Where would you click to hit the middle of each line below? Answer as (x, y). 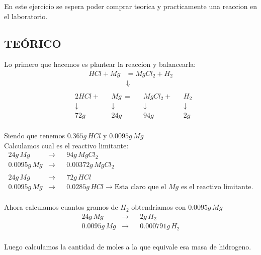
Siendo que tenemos (35, 136)
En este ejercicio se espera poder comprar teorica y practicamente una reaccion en (131, 6)
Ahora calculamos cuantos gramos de (61, 207)
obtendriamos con (159, 207)
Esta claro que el (140, 187)
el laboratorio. (26, 16)
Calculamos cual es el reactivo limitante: (66, 145)
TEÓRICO (33, 43)
